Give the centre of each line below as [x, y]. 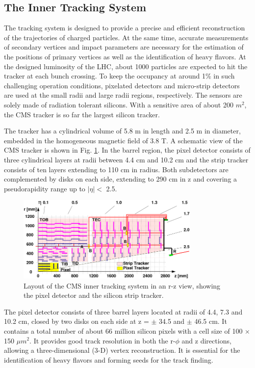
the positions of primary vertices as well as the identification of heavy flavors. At [125, 56]
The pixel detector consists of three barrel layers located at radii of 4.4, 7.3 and [123, 311]
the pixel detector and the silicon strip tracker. [94, 295]
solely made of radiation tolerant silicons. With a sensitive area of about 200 [119, 104]
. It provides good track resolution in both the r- [102, 340]
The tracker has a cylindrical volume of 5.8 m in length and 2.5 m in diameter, [122, 131]
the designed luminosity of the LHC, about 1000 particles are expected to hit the [126, 66]
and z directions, [206, 340]
